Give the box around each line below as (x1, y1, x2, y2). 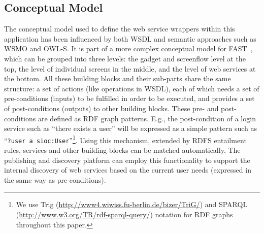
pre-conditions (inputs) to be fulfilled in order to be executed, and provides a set (4, 93, 255, 104)
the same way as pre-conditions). (4, 174, 106, 185)
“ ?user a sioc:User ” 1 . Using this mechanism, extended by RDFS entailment (4, 133, 247, 145)
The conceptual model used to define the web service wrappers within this (4, 23, 235, 34)
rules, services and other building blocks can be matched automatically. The (4, 145, 241, 155)
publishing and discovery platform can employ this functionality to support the (4, 154, 250, 165)
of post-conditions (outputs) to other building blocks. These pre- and (4, 103, 219, 113)
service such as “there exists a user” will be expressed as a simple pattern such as (4, 123, 257, 134)
